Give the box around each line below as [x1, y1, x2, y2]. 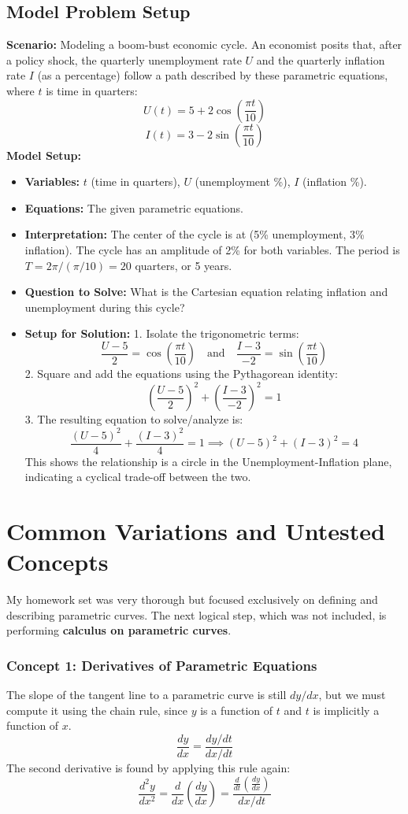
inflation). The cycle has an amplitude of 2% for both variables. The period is [24, 241, 400, 257]
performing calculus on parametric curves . [6, 622, 232, 638]
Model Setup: [6, 146, 81, 163]
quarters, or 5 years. [135, 257, 232, 273]
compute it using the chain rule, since [6, 701, 188, 718]
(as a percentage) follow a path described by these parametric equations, [37, 67, 388, 83]
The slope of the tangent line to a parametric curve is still [6, 686, 287, 703]
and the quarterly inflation [256, 51, 385, 68]
